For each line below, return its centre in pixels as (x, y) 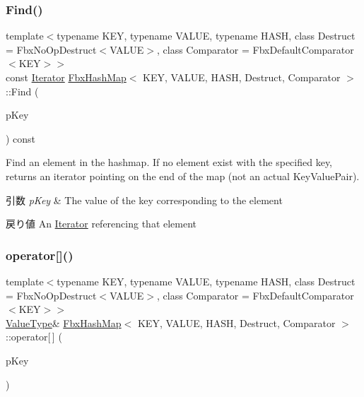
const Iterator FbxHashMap (66, 77)
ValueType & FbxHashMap (64, 322)
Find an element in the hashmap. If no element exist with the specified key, (169, 162)
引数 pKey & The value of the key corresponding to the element (144, 200)
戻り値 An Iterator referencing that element (101, 224)
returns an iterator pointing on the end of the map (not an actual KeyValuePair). (183, 176)
